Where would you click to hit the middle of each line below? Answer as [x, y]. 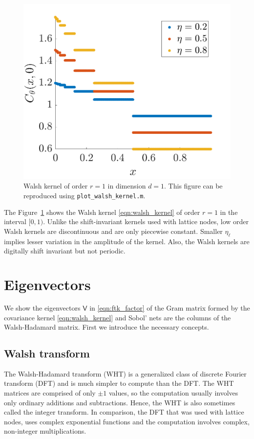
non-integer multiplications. [45, 431]
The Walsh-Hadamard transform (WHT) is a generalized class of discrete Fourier [125, 373]
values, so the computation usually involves [173, 393]
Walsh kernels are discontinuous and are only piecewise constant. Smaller [113, 231]
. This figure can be [193, 186]
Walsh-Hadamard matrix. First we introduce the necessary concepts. [106, 327]
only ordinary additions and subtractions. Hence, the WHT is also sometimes [120, 402]
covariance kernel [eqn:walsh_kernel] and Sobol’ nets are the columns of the [117, 317]
